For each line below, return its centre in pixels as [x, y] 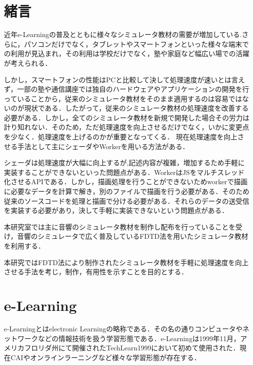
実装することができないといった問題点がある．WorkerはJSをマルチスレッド [124, 172]
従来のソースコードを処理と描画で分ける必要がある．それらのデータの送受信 [127, 201]
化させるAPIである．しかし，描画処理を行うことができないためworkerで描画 [126, 182]
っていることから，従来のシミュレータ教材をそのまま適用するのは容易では [123, 98]
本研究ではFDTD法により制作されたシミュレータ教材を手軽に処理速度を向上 [126, 262]
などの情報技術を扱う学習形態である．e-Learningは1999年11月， [139, 338]
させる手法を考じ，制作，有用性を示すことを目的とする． [96, 272]
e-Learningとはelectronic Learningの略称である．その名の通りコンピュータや [123, 328]
